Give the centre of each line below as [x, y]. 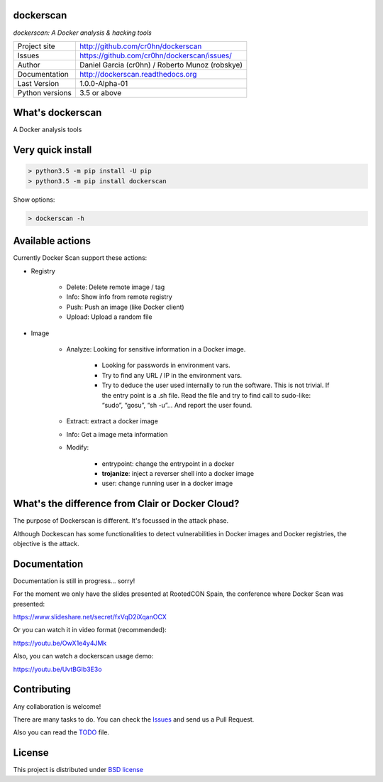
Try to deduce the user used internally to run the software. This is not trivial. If [216, 385]
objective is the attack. [46, 544]
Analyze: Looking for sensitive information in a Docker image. [156, 349]
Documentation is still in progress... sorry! [74, 581]
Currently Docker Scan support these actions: [80, 258]
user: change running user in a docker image [167, 484]
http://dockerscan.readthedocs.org [138, 74]
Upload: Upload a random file [109, 317]
